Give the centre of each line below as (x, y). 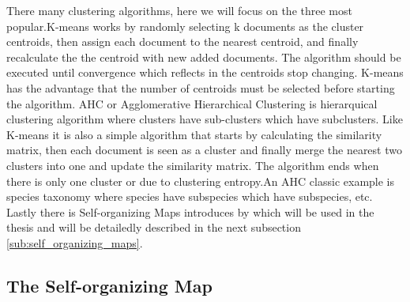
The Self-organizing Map (109, 285)
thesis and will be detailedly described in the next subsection (154, 227)
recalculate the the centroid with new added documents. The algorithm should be (204, 57)
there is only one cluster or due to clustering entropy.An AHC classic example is (201, 181)
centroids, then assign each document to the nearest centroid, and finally (182, 42)
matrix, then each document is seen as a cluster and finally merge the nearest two (204, 150)
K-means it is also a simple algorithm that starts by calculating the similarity (194, 134)
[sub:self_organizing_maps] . (75, 242)
